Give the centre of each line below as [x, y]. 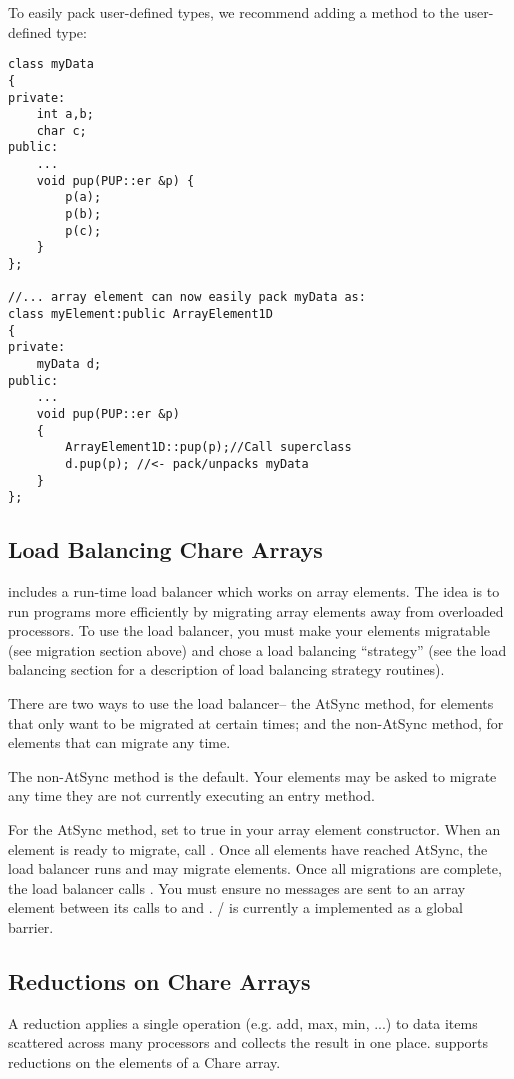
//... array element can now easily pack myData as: [187, 297]
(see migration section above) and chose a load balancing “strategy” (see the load [257, 649]
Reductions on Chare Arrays [159, 981]
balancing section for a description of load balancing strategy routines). [226, 669]
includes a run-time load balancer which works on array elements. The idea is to [254, 591]
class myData [51, 64]
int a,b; [65, 114]
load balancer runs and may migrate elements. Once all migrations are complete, [255, 868]
